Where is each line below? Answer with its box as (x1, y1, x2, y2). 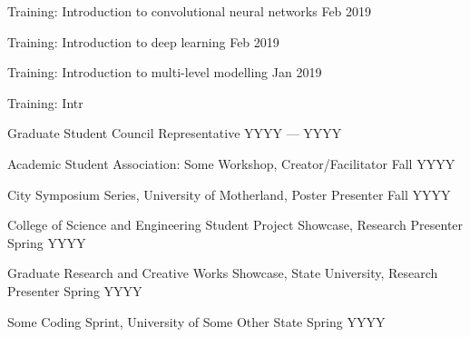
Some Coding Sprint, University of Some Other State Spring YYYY (7, 312, 386, 331)
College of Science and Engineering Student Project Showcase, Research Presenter (7, 215, 464, 234)
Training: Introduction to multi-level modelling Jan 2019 (7, 63, 322, 82)
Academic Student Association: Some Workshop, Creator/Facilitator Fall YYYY (7, 154, 455, 173)
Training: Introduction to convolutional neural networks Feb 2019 (7, 2, 372, 20)
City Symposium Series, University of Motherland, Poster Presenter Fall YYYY (7, 184, 451, 203)
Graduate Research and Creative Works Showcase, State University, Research (7, 263, 438, 282)
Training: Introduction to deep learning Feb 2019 (7, 32, 279, 51)
